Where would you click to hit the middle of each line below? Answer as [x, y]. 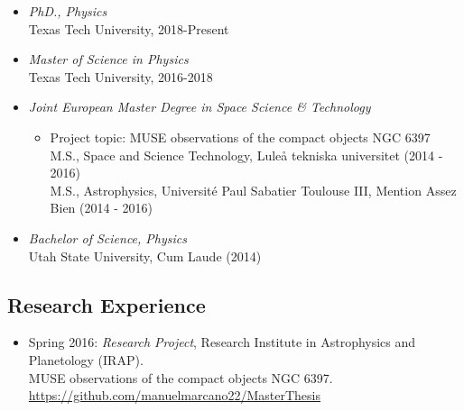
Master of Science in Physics [108, 59]
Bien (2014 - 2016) [101, 208]
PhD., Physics [68, 11]
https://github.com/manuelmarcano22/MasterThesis [174, 395]
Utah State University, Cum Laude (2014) [145, 256]
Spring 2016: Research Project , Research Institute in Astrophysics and [222, 342]
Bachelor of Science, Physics [107, 237]
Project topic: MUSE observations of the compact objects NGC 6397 [240, 137]
